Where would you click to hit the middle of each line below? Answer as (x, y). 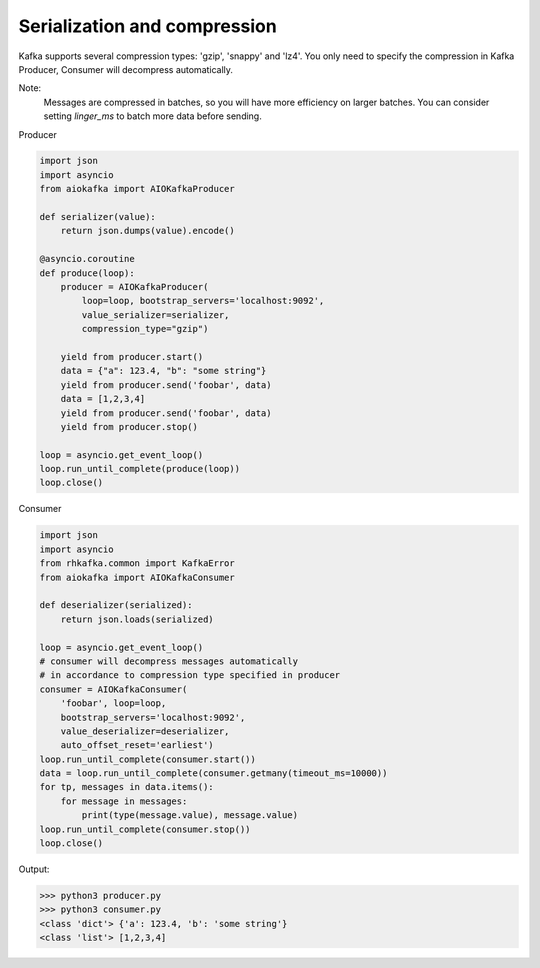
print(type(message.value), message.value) (190, 815)
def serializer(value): (98, 217)
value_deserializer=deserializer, (145, 731)
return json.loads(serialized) (137, 619)
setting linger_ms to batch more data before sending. (152, 116)
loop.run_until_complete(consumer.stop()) (145, 829)
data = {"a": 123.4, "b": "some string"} (163, 371)
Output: (34, 869)
